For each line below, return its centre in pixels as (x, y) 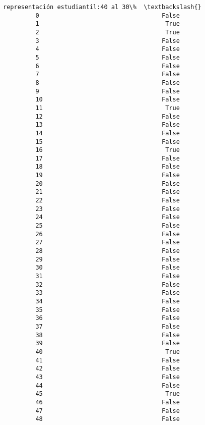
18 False (108, 167)
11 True (108, 108)
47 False (108, 411)
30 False (108, 268)
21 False (108, 192)
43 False (108, 377)
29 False (108, 259)
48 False (108, 419)
